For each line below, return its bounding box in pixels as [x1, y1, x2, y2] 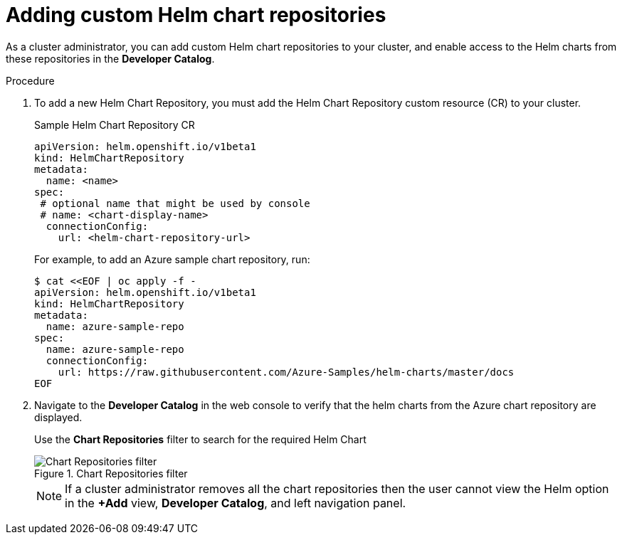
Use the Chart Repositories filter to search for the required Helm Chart [34, 433, 367, 445]
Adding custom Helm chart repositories [6, 3, 386, 27]
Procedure [6, 74, 55, 87]
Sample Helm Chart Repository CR [34, 118, 195, 131]
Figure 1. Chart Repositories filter [34, 467, 188, 480]
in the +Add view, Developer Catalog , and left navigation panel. [65, 495, 406, 510]
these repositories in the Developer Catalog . [6, 52, 215, 65]
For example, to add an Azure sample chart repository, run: [34, 253, 310, 265]
